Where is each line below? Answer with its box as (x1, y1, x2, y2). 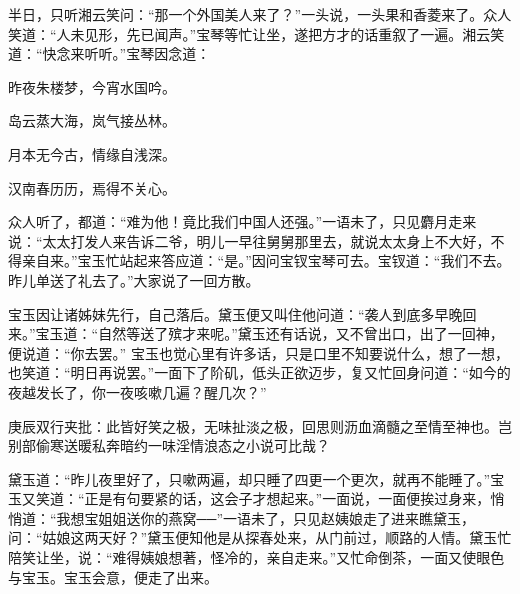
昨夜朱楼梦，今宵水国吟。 (8, 76, 176, 97)
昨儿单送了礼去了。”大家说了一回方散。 (8, 269, 260, 290)
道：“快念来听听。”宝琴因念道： (8, 43, 211, 64)
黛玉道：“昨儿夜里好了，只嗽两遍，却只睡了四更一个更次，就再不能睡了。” (8, 468, 491, 489)
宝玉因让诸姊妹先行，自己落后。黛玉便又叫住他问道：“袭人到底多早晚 (8, 303, 463, 324)
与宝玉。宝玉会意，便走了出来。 (8, 566, 218, 587)
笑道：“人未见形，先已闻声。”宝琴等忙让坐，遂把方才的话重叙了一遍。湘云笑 (8, 23, 505, 44)
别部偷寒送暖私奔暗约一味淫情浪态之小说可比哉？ (8, 435, 330, 456)
